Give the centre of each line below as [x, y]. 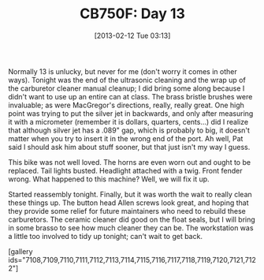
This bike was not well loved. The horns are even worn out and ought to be [129, 162]
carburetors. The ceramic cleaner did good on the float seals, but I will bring [132, 219]
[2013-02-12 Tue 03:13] [132, 35]
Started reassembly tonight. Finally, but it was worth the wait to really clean [130, 194]
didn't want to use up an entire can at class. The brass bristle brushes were [130, 96]
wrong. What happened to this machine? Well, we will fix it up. [109, 179]
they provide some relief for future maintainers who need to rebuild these [127, 211]
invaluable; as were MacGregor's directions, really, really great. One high [126, 105]
